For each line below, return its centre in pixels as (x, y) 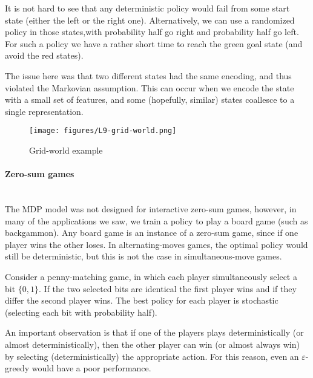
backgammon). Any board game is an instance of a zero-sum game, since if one (152, 233)
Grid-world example (66, 150)
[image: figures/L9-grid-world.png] (103, 131)
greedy (17, 368)
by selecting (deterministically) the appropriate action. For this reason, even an (152, 356)
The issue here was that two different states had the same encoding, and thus (148, 75)
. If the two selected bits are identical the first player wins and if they (168, 288)
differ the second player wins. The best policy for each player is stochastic (142, 300)
